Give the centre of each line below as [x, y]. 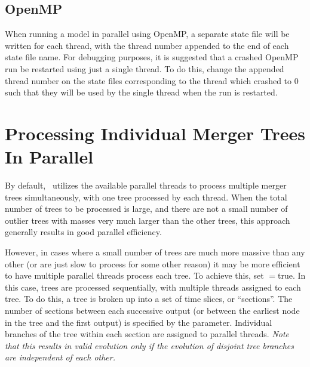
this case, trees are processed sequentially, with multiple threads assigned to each [153, 287]
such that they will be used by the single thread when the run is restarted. [141, 92]
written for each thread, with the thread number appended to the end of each [147, 45]
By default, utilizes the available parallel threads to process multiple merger [146, 185]
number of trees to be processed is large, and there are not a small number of [146, 209]
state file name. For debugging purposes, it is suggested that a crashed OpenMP [152, 57]
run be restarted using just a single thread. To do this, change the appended [145, 68]
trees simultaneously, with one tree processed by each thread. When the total [146, 197]
